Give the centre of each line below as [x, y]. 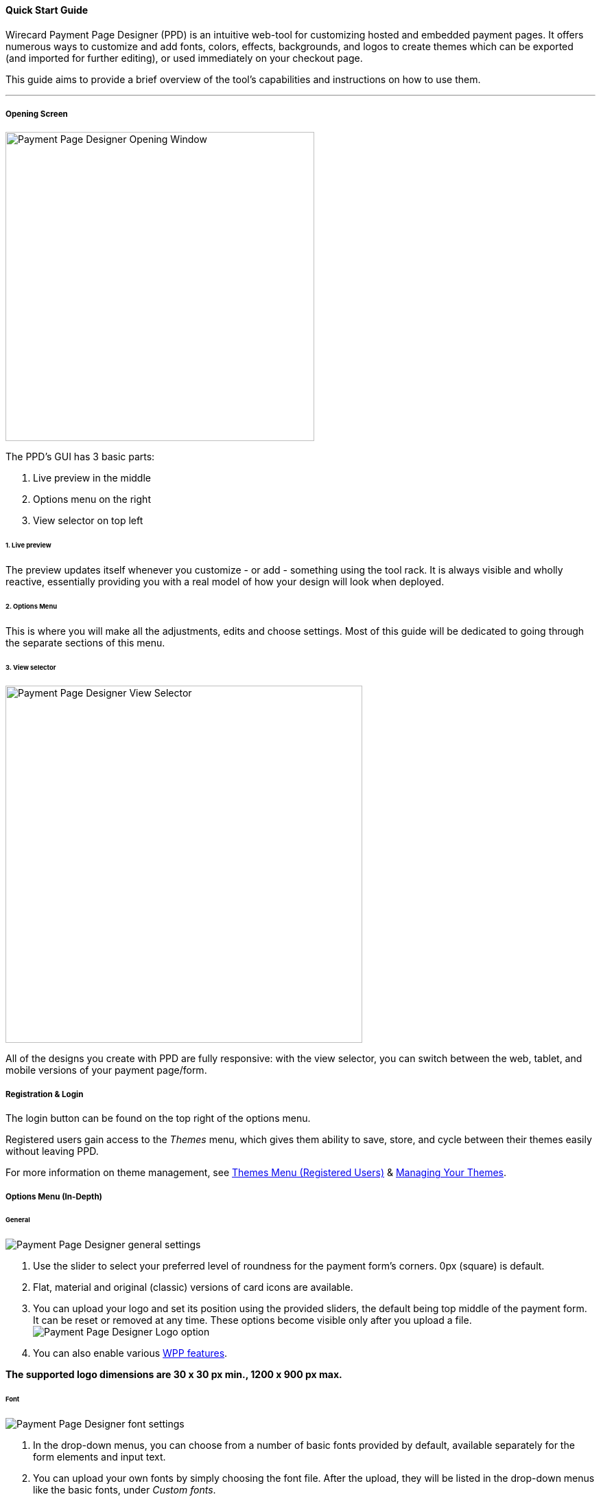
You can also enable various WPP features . [130, 1353]
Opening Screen [37, 114]
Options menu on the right [92, 499]
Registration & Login [45, 1094]
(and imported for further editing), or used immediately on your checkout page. [184, 58]
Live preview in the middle [92, 478]
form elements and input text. [99, 1457]
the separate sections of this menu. [85, 642]
